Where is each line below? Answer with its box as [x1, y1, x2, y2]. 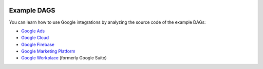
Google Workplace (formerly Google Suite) [21, 55, 107, 61]
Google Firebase [21, 41, 55, 47]
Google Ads [21, 28, 45, 34]
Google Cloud [21, 35, 49, 41]
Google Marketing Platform [21, 48, 75, 54]
